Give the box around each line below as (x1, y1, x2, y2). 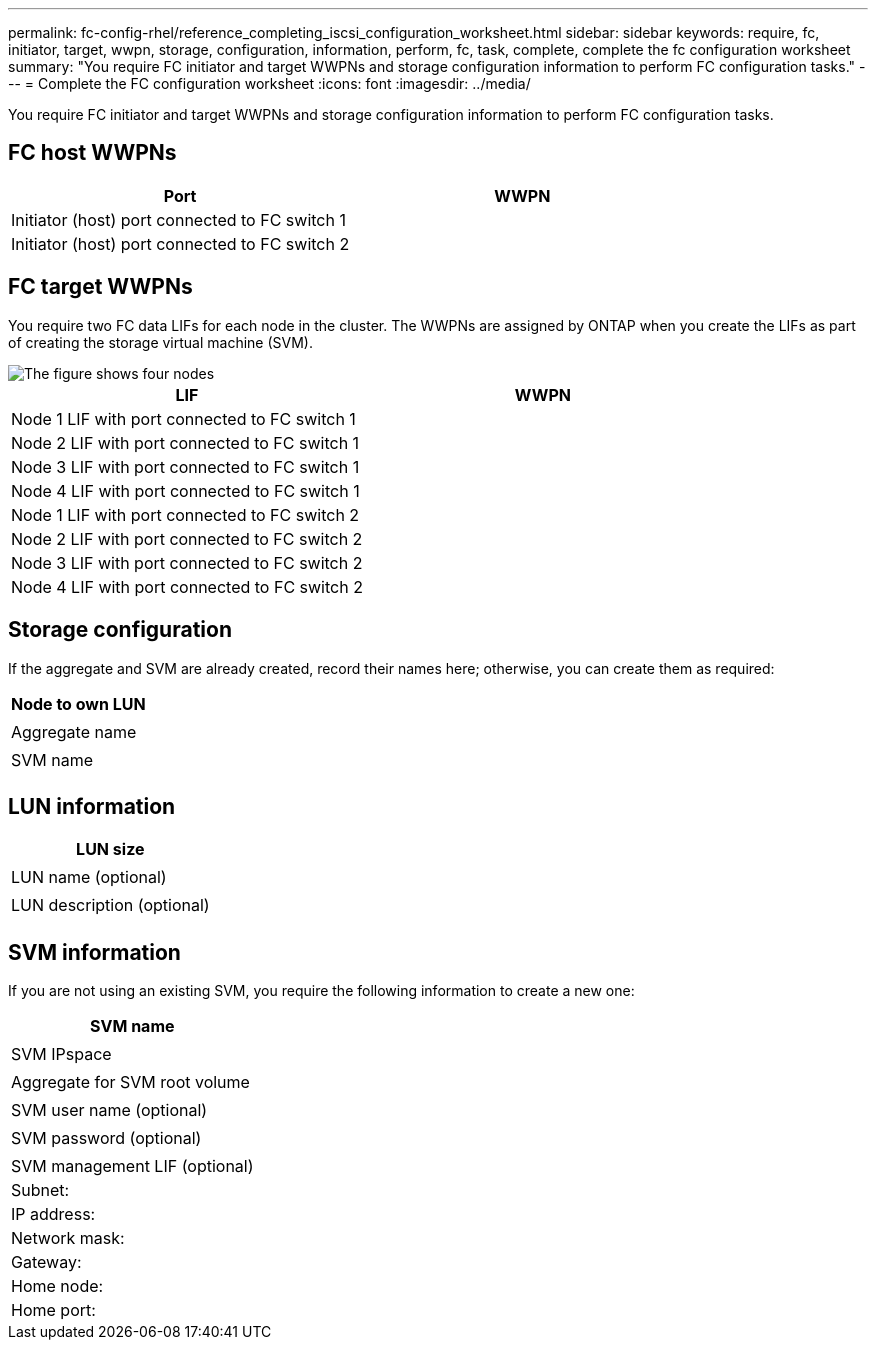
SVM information (8, 939, 181, 965)
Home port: (11, 1300, 96, 1321)
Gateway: (11, 1252, 82, 1273)
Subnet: (11, 1180, 70, 1201)
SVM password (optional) (11, 1128, 202, 1149)
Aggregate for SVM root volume (11, 1072, 250, 1093)
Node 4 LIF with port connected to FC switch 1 (11, 480, 360, 501)
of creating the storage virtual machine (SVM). (8, 333, 313, 351)
